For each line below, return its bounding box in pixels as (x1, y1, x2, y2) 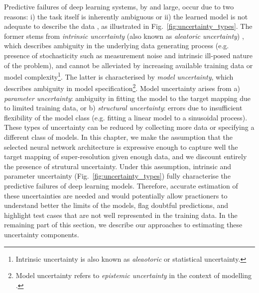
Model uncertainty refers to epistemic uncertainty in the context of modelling (15, 270, 252, 281)
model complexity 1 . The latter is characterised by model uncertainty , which (4, 70, 234, 82)
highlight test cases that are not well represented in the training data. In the (4, 209, 238, 220)
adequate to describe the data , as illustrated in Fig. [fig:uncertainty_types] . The (4, 21, 253, 31)
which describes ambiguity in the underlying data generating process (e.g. (4, 40, 229, 51)
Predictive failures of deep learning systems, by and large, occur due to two (4, 1, 234, 11)
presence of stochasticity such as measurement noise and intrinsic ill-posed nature (4, 50, 253, 60)
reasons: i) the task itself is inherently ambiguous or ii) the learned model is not (4, 11, 248, 21)
